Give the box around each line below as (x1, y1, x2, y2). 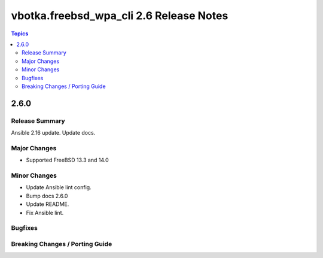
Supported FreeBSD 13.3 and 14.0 (26, 156, 109, 164)
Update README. (26, 201, 69, 208)
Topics (11, 30, 29, 37)
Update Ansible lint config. (26, 184, 92, 191)
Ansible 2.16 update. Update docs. (11, 129, 96, 136)
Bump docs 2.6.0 (26, 192, 68, 199)
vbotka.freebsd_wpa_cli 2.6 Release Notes (11, 9, 228, 22)
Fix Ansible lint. (26, 209, 64, 216)
